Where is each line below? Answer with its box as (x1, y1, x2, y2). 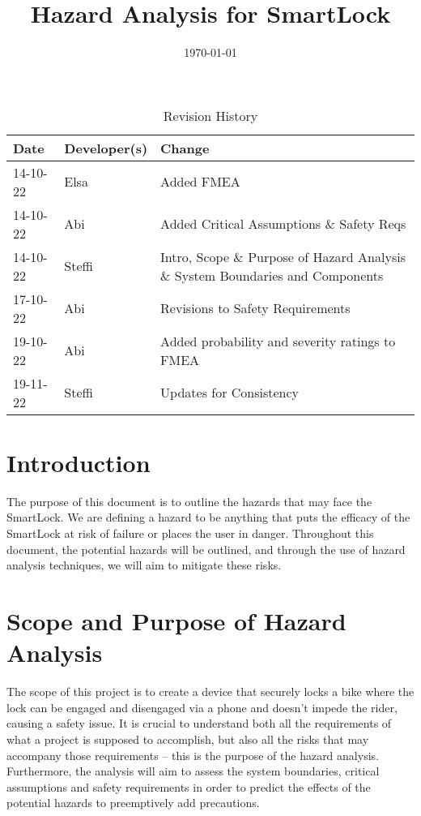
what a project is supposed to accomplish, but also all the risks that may (6, 730, 369, 747)
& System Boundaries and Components (160, 265, 384, 285)
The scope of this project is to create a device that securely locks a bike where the (6, 683, 415, 700)
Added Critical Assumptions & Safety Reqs (160, 214, 406, 234)
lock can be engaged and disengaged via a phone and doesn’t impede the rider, (6, 698, 398, 715)
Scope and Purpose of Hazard (6, 604, 347, 637)
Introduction (6, 445, 151, 479)
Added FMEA (160, 172, 240, 191)
